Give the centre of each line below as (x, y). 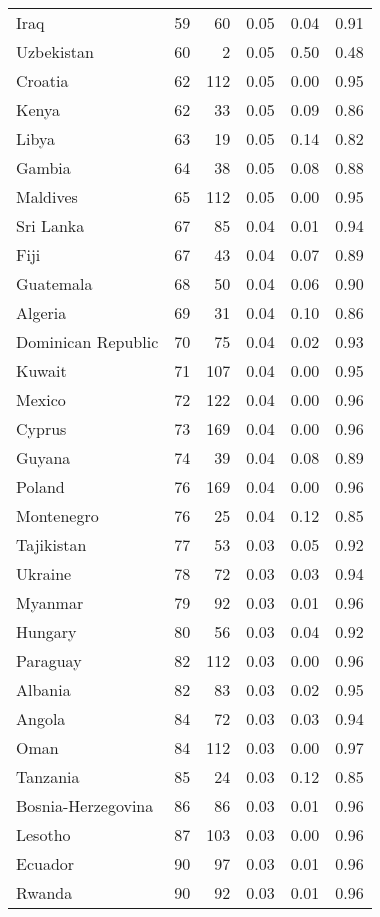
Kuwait (41, 370)
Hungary (46, 631)
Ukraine (44, 573)
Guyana (43, 457)
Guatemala (54, 283)
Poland (40, 486)
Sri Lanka (50, 225)
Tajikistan (51, 544)
